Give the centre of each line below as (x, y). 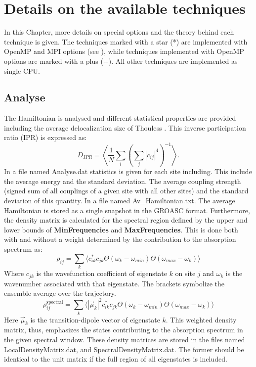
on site (185, 273)
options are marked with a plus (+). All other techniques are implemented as (121, 61)
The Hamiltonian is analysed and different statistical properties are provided (120, 118)
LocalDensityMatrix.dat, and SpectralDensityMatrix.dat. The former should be (124, 349)
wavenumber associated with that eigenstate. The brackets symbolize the (114, 283)
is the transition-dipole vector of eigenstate (95, 319)
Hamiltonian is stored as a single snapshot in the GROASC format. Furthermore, (127, 210)
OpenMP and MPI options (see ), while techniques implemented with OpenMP (124, 51)
